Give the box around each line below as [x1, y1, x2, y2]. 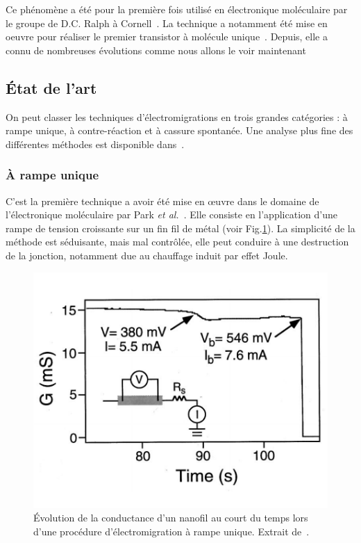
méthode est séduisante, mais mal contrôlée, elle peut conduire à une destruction [6, 234, 349, 249]
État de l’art [6, 76, 97, 98]
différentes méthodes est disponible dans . [6, 136, 185, 151]
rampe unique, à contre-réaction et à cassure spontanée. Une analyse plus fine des [6, 123, 353, 138]
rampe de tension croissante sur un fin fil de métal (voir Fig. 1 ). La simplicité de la [6, 220, 355, 235]
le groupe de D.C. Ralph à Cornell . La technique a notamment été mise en [6, 15, 328, 30]
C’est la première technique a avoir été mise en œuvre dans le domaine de [6, 193, 319, 208]
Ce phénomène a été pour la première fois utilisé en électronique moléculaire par [6, 2, 348, 16]
